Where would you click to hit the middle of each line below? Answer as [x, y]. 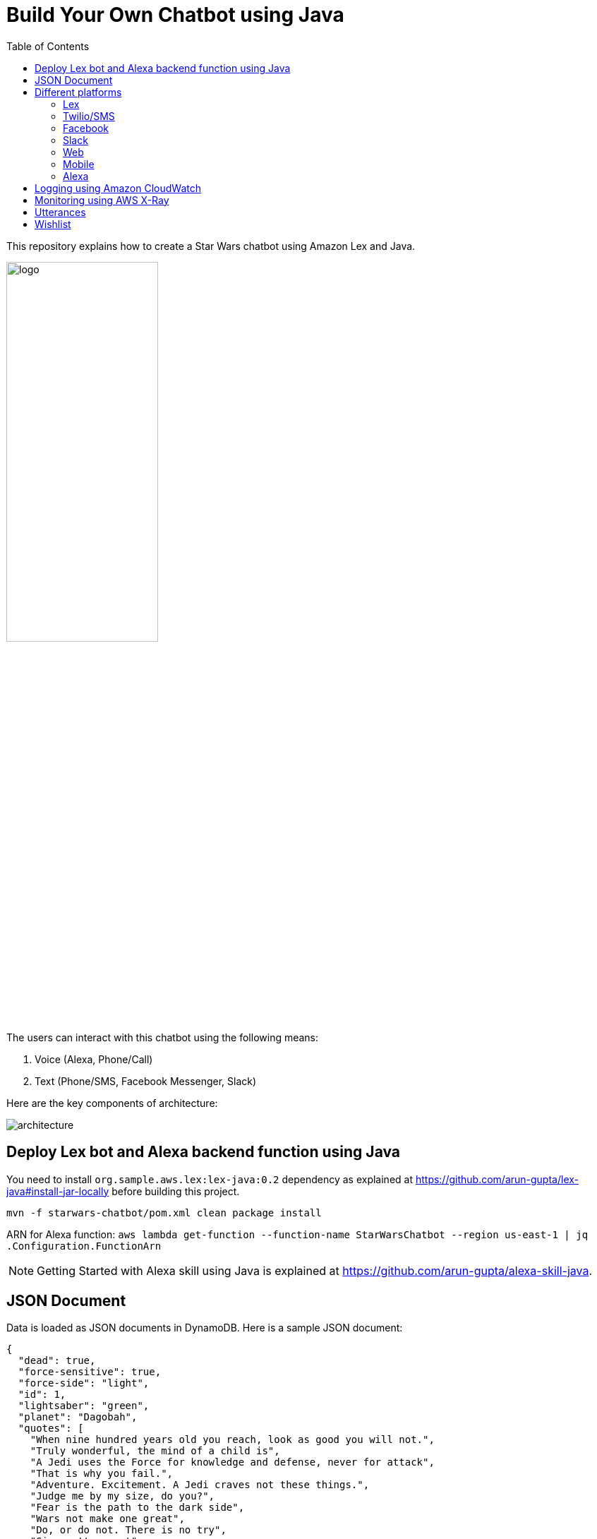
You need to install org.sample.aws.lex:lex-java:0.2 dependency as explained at [210, 1179]
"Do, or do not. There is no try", [128, 1530]
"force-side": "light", [84, 1383]
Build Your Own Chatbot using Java [175, 15]
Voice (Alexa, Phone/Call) [94, 1059]
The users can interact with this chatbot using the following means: [163, 1037]
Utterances [60, 212]
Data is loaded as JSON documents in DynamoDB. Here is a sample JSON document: [205, 1328]
